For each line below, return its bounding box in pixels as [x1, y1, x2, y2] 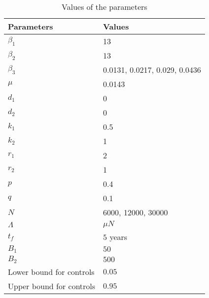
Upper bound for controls [8, 280, 95, 292]
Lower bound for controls [8, 266, 95, 277]
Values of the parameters [61, 1, 148, 12]
